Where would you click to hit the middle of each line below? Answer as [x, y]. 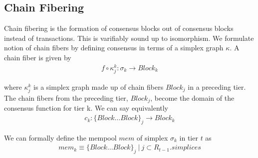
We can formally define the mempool [60, 137]
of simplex [152, 137]
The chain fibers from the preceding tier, [66, 98]
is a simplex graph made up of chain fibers [99, 86]
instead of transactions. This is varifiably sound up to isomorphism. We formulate [129, 38]
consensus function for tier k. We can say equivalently [86, 108]
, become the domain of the [192, 98]
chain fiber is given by [38, 57]
